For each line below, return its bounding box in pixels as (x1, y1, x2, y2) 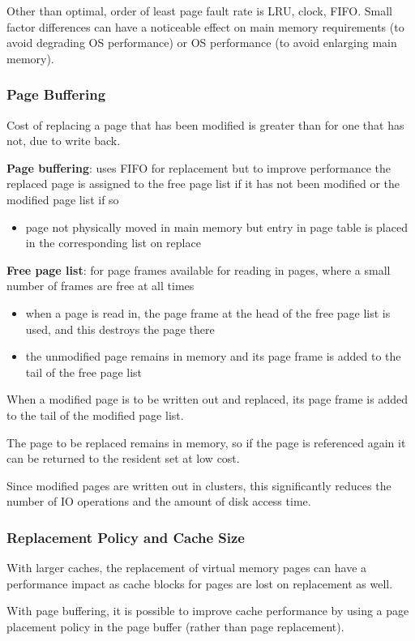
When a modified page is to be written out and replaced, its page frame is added (6, 391, 409, 408)
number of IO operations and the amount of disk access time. (6, 493, 311, 510)
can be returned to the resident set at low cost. (6, 450, 240, 467)
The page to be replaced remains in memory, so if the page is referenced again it (6, 434, 406, 451)
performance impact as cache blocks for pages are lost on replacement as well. (6, 575, 393, 592)
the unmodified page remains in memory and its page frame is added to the (25, 348, 401, 365)
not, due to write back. (6, 132, 121, 149)
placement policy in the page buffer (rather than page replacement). (6, 617, 344, 635)
